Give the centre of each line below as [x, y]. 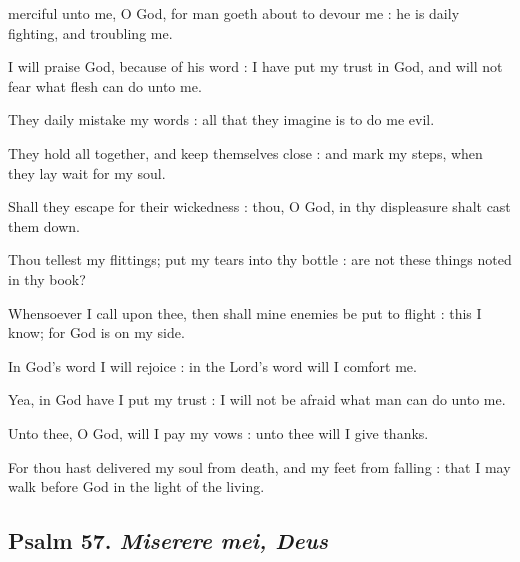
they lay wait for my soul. [87, 172]
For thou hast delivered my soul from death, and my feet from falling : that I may [259, 466]
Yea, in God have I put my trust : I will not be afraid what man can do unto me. [257, 399]
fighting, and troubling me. [90, 32]
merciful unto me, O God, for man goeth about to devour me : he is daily [234, 13]
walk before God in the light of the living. [136, 486]
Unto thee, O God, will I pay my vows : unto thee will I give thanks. [218, 432]
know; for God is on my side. [96, 332]
